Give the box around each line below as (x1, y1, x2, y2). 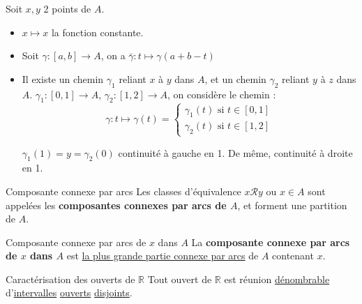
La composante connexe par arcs (191, 234, 350, 249)
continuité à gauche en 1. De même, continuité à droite (118, 145, 353, 160)
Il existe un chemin (22, 71, 104, 86)
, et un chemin (204, 71, 266, 86)
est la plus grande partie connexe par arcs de (66, 248, 259, 263)
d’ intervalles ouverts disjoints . (6, 285, 133, 300)
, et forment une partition (237, 197, 347, 212)
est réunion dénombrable (224, 271, 330, 286)
